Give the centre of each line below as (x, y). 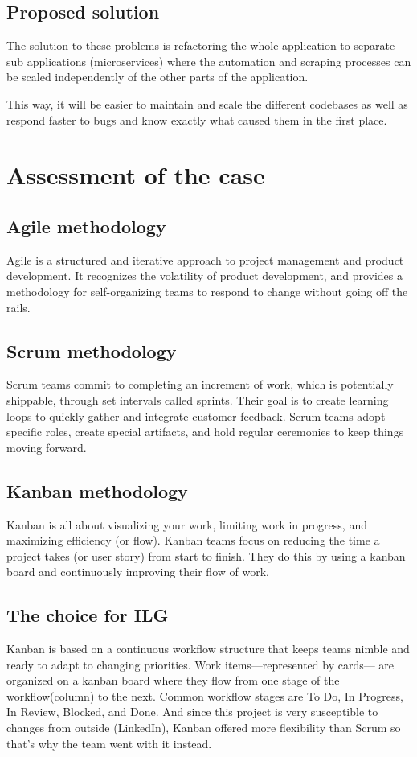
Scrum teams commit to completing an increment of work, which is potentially (200, 384)
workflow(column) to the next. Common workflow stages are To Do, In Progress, (205, 695)
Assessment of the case (136, 175)
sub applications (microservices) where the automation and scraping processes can (209, 61)
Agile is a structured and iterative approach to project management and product (205, 259)
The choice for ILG (88, 615)
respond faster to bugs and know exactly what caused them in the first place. (197, 119)
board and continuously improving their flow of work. (138, 572)
